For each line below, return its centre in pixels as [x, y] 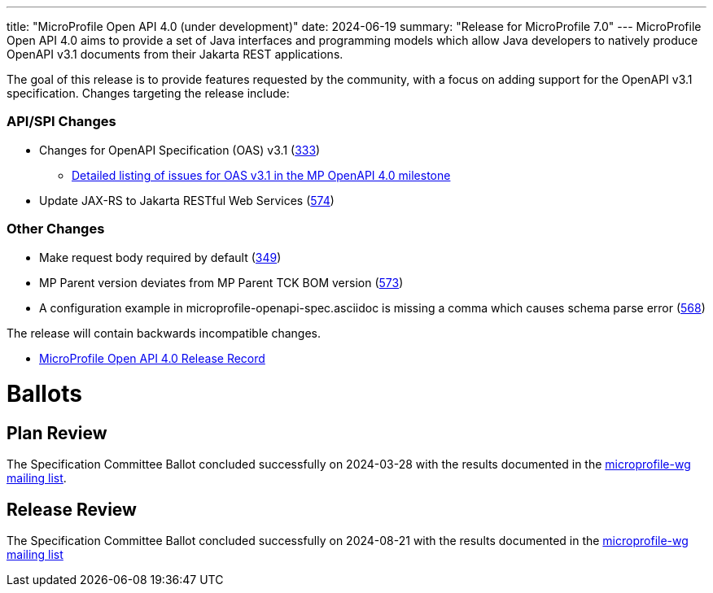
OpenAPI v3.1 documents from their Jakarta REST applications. [175, 54]
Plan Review [57, 433]
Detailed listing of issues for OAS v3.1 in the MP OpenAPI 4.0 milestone [261, 175]
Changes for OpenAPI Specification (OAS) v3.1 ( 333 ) [180, 150]
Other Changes [56, 229]
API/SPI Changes [61, 122]
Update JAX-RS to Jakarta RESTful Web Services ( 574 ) [187, 200]
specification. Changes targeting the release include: [148, 93]
